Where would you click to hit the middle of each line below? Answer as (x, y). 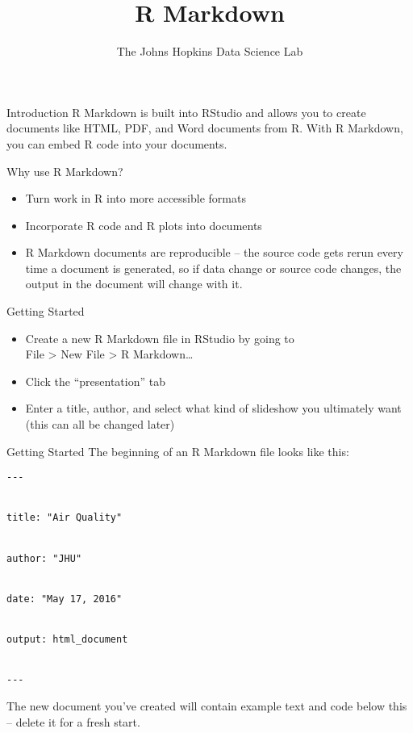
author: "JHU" (44, 558)
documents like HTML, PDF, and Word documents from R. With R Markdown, (205, 128)
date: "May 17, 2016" (65, 599)
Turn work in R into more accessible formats (136, 198)
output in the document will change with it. (134, 284)
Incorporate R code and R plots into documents (144, 225)
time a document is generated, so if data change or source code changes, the (213, 268)
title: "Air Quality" (65, 518)
